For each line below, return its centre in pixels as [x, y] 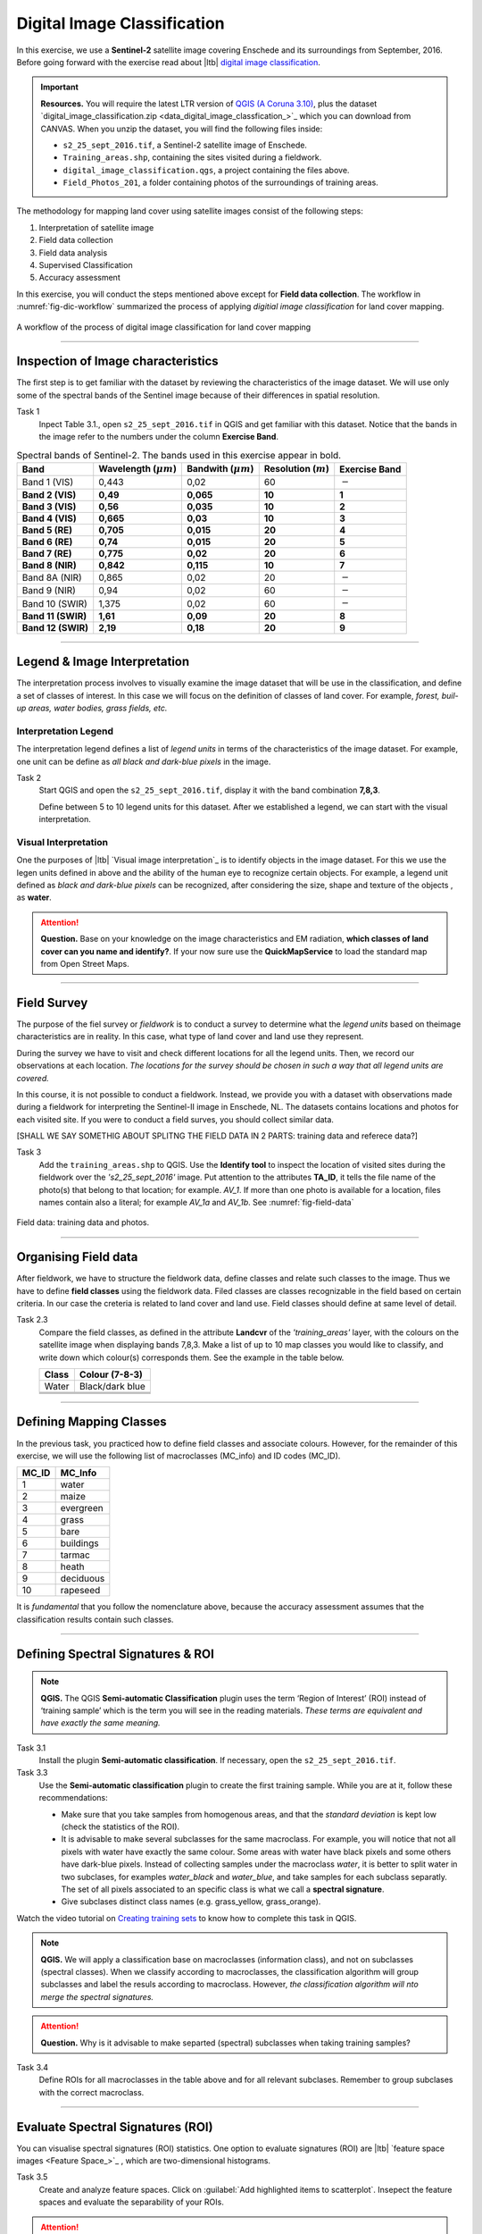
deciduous [83, 1579]
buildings [79, 1543]
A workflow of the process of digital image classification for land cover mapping [164, 327]
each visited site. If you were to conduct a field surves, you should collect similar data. [175, 1119]
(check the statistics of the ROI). [120, 1827]
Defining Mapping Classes [91, 1422]
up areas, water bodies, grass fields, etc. [92, 708]
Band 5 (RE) [47, 530]
